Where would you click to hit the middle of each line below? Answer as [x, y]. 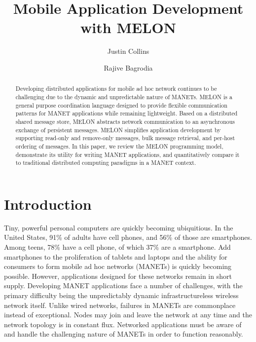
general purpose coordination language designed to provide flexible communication [121, 105]
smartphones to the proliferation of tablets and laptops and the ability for [116, 256]
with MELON [128, 27]
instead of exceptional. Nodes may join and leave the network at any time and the [128, 315]
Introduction [48, 204]
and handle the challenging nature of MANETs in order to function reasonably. [124, 334]
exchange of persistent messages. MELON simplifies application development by [118, 130]
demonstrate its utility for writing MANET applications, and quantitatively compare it [128, 154]
